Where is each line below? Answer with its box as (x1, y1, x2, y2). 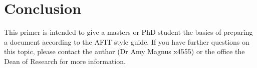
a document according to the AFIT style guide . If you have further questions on (4, 36, 249, 47)
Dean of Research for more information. (4, 56, 126, 66)
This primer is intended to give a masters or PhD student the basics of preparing (4, 27, 253, 37)
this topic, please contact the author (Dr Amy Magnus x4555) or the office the (4, 46, 245, 57)
